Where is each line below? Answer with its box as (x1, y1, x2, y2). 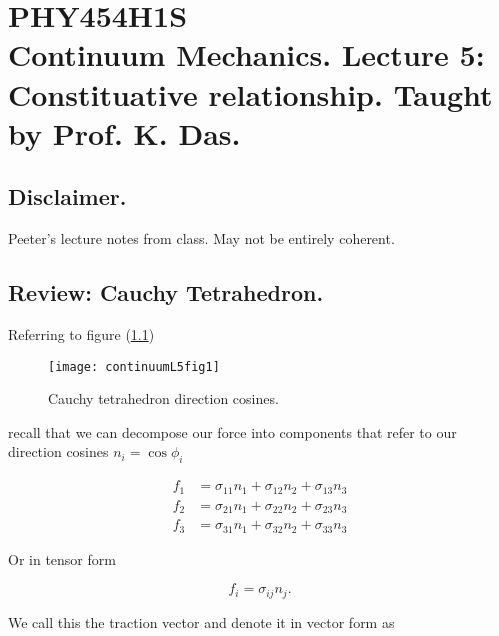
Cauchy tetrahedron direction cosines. (48, 388, 279, 409)
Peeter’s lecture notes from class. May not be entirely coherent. (8, 228, 395, 249)
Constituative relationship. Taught (8, 73, 493, 114)
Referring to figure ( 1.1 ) (8, 323, 155, 344)
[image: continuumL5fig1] (48, 359, 220, 374)
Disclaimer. (8, 181, 127, 212)
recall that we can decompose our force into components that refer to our (8, 421, 457, 442)
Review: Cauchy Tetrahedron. (8, 277, 324, 308)
